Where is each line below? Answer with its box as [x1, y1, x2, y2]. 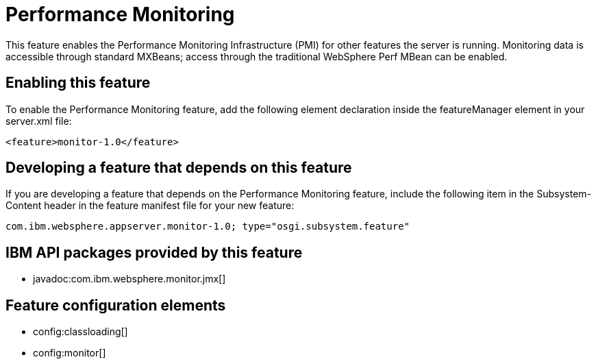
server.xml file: [5, 114, 72, 127]
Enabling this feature [5, 74, 151, 92]
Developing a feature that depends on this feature [5, 159, 352, 177]
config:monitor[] [33, 347, 106, 359]
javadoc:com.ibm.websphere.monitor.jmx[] [33, 273, 226, 285]
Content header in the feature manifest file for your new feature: [5, 199, 295, 212]
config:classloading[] [33, 326, 128, 338]
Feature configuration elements [5, 296, 226, 314]
